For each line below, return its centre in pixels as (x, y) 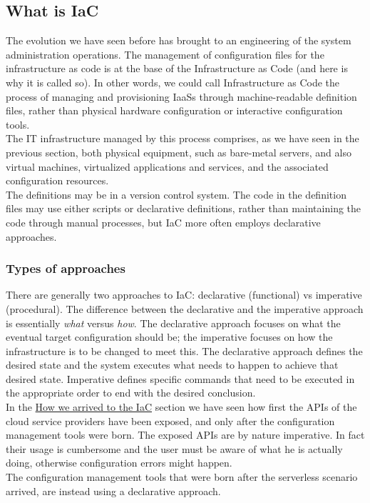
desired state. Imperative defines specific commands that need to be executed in (180, 378)
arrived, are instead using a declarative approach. (113, 490)
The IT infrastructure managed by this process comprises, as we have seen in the (183, 138)
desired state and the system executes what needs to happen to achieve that (172, 365)
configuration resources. (57, 180)
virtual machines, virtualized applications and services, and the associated (167, 166)
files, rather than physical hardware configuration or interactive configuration (174, 110)
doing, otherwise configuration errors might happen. (119, 463)
